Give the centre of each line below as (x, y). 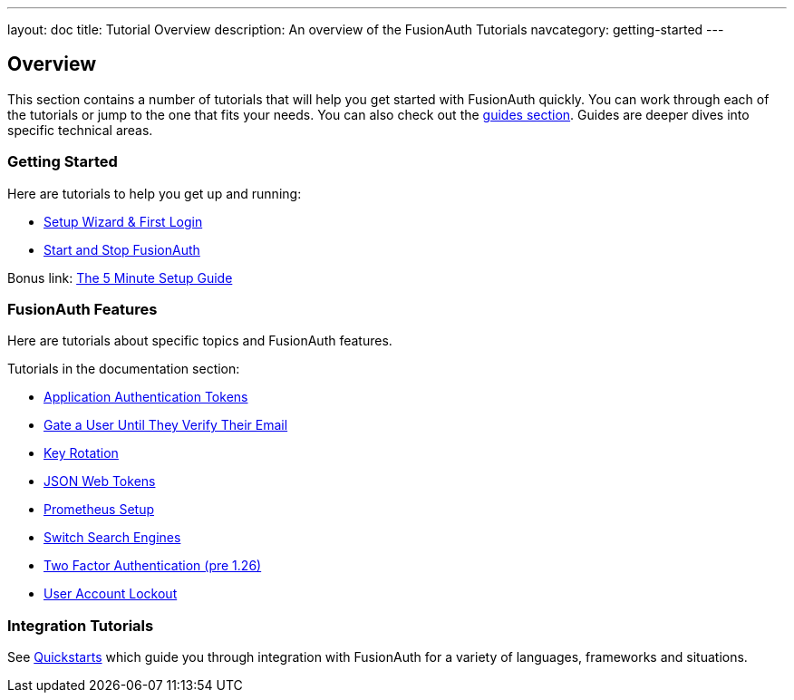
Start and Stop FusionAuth (122, 249)
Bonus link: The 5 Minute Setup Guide (120, 277)
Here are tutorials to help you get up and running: (155, 193)
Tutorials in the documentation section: (124, 369)
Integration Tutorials (81, 625)
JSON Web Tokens (100, 481)
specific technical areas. (80, 130)
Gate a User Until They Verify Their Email (166, 425)
